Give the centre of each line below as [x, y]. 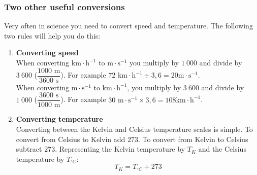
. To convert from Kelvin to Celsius [193, 139]
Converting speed [47, 52]
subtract [29, 149]
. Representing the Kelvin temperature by [120, 149]
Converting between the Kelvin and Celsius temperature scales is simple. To [134, 129]
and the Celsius [222, 149]
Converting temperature [59, 119]
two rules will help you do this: [52, 35]
